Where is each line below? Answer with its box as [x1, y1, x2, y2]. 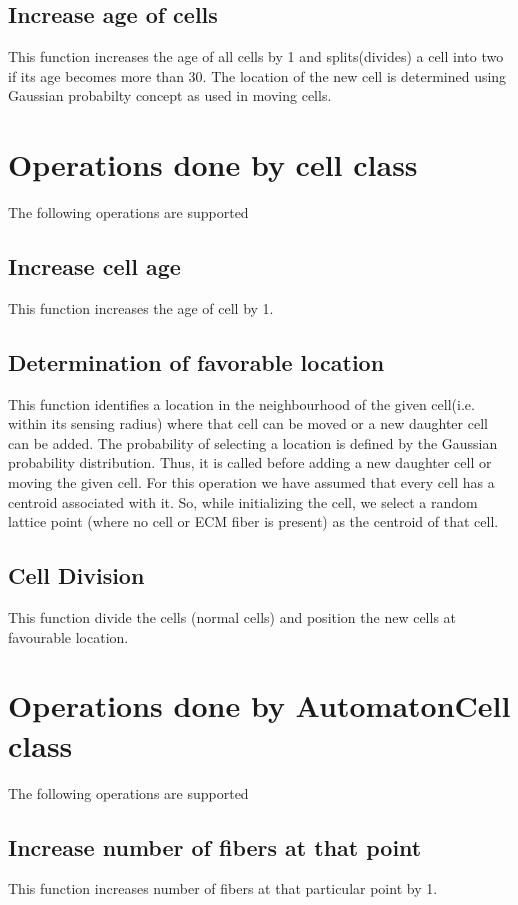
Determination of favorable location [8, 346, 385, 377]
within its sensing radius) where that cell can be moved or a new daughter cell [8, 413, 488, 434]
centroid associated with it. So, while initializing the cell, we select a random [8, 491, 478, 512]
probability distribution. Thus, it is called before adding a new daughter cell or [8, 452, 492, 473]
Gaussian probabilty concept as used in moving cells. [8, 85, 332, 106]
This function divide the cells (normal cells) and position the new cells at [8, 607, 457, 628]
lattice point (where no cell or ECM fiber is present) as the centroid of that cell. [8, 511, 499, 532]
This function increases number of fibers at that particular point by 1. [8, 878, 438, 899]
